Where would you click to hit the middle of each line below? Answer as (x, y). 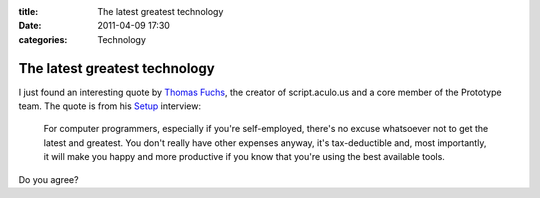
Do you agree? (48, 179)
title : (28, 11)
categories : (43, 39)
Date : (30, 26)
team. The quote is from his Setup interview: (110, 106)
